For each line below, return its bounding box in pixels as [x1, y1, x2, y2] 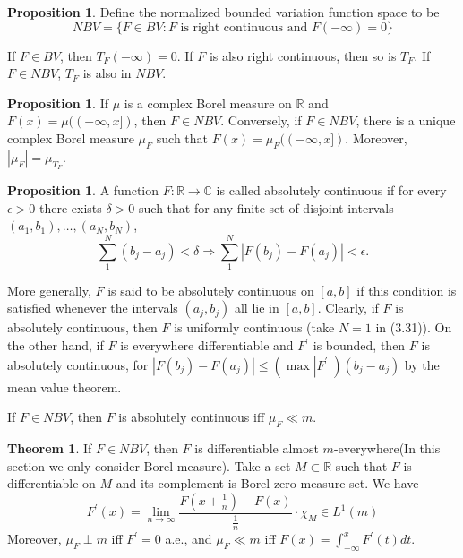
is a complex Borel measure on [124, 93, 292, 112]
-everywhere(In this [333, 439, 441, 458]
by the [404, 355, 440, 373]
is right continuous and [180, 21, 308, 34]
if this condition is [356, 280, 457, 299]
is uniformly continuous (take [174, 318, 335, 337]
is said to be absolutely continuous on [107, 280, 314, 299]
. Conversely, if [220, 111, 302, 130]
